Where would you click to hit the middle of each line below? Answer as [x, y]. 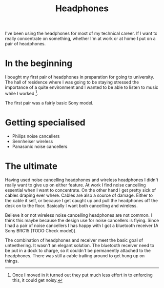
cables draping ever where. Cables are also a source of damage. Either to [79, 195]
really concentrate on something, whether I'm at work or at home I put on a [81, 39]
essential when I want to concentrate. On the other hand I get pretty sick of [81, 190]
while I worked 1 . [22, 93]
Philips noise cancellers [36, 136]
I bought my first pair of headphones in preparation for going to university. [80, 77]
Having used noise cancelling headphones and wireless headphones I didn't [82, 180]
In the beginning [39, 63]
